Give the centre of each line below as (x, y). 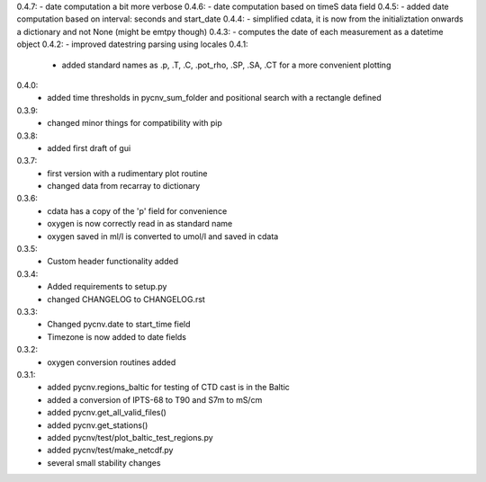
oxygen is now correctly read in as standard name (140, 224)
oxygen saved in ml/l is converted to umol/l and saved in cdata (163, 236)
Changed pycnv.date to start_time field (119, 325)
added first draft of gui (89, 147)
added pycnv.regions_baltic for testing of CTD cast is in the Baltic (168, 388)
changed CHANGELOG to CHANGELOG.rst (126, 299)
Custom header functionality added (113, 262)
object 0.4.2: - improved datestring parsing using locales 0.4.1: (132, 44)
